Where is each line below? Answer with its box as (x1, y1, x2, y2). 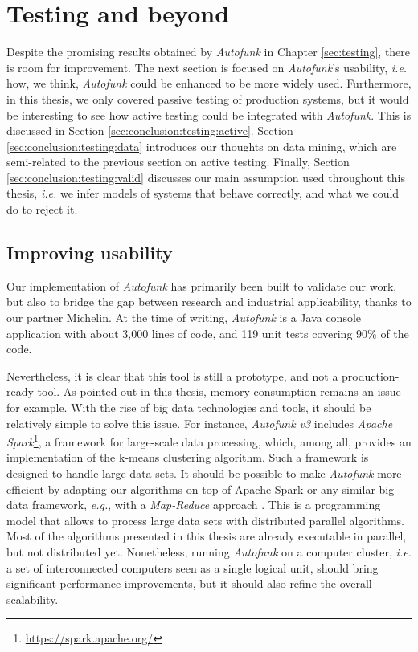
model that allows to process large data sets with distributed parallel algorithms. (6, 511, 405, 528)
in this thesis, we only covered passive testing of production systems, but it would (6, 90, 409, 107)
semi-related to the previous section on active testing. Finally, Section (6, 153, 350, 170)
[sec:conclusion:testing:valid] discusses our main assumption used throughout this (6, 169, 406, 185)
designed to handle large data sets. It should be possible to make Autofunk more (6, 465, 402, 482)
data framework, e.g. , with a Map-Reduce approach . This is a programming (6, 496, 381, 513)
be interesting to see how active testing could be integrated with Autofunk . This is (6, 106, 412, 123)
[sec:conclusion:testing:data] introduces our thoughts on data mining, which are (6, 137, 397, 154)
